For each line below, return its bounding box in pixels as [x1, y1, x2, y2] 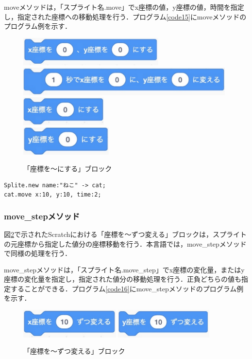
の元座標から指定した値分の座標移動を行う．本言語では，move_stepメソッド [4, 238, 247, 249]
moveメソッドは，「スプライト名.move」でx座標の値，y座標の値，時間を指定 [4, 2, 244, 12]
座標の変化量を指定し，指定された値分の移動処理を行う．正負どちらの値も [4, 274, 241, 284]
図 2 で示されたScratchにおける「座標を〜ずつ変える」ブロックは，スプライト [4, 229, 247, 239]
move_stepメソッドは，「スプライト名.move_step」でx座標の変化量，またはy [4, 264, 245, 274]
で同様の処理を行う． [4, 248, 71, 258]
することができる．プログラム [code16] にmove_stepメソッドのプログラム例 [10, 283, 244, 293]
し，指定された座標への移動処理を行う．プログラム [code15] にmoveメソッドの [4, 11, 247, 21]
